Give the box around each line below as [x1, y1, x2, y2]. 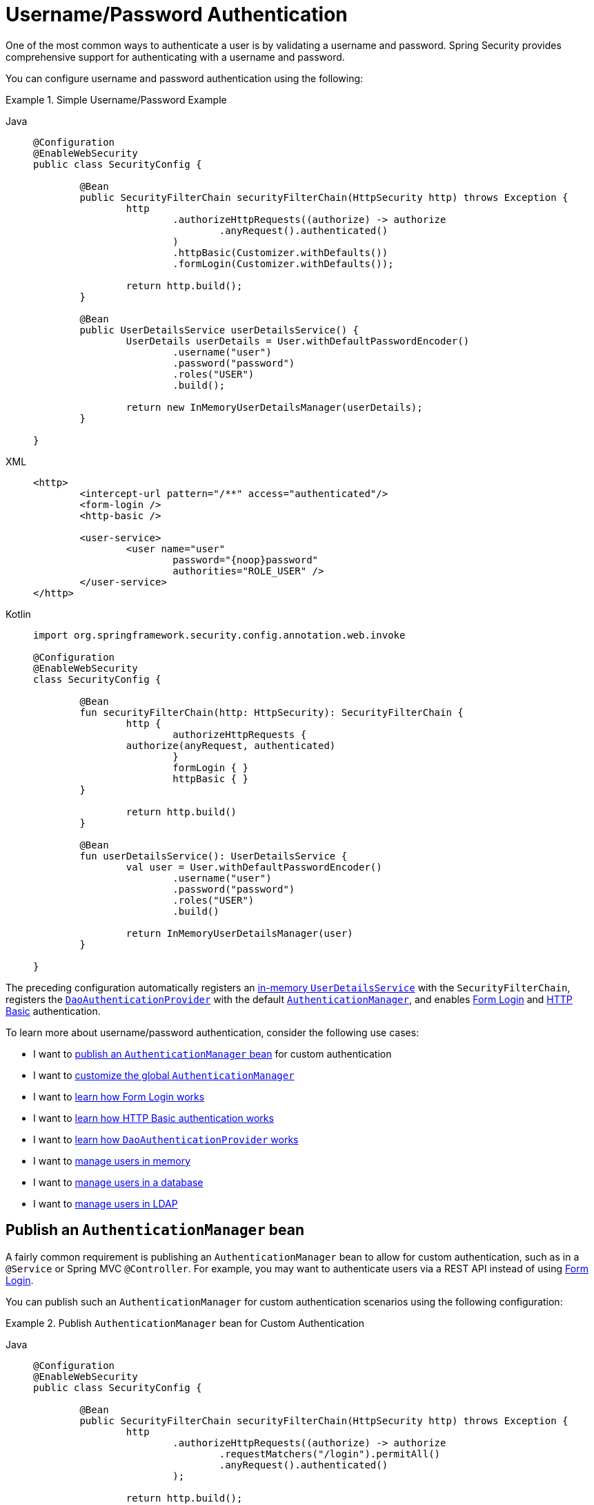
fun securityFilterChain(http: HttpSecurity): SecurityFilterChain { [79, 706, 464, 718]
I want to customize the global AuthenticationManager [33, 1069, 295, 1081]
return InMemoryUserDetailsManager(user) [126, 927, 353, 939]
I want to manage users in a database [33, 1176, 204, 1188]
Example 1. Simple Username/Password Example [6, 93, 227, 106]
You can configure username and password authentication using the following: [6, 72, 364, 84]
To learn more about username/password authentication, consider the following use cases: [6, 1026, 419, 1038]
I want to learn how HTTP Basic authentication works [33, 1111, 274, 1124]
